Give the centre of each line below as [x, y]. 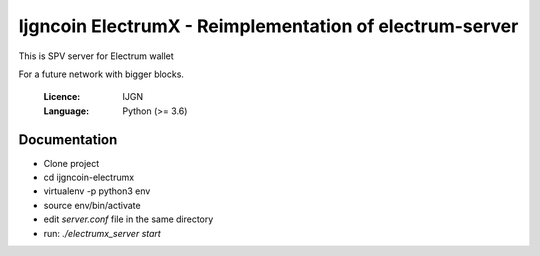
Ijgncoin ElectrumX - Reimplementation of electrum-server [268, 26]
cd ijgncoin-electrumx [89, 177]
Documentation [68, 139]
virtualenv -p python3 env [97, 191]
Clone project [71, 163]
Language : [66, 111]
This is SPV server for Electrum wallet [96, 56]
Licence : [62, 97]
